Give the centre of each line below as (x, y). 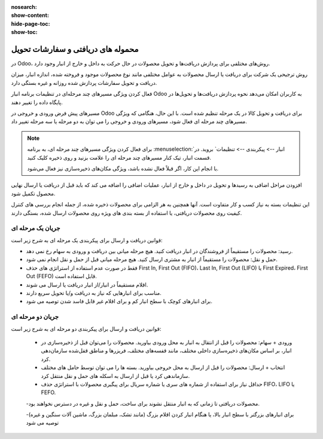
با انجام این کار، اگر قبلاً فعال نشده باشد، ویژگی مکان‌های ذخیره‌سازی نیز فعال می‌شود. (123, 168)
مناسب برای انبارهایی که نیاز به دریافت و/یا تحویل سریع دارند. (94, 293)
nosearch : (24, 7)
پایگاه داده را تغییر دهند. (37, 102)
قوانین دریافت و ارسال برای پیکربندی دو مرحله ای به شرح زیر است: (86, 328)
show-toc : (24, 32)
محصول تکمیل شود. (33, 193)
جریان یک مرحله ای (36, 228)
